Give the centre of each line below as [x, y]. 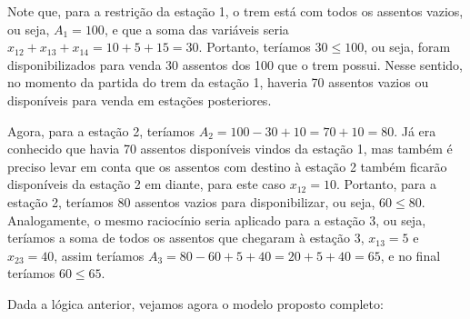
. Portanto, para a [386, 184]
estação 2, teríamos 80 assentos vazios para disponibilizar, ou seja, [191, 201]
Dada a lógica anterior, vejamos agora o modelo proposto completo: [195, 303]
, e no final [410, 255]
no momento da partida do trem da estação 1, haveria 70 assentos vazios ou [218, 82]
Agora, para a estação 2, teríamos [101, 130]
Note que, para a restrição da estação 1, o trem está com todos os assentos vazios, [235, 11]
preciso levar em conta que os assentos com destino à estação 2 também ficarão [227, 166]
